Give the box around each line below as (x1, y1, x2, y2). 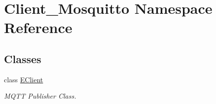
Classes (4, 51, 41, 66)
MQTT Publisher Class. (4, 91, 76, 101)
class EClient (4, 74, 43, 84)
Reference (4, 17, 72, 37)
